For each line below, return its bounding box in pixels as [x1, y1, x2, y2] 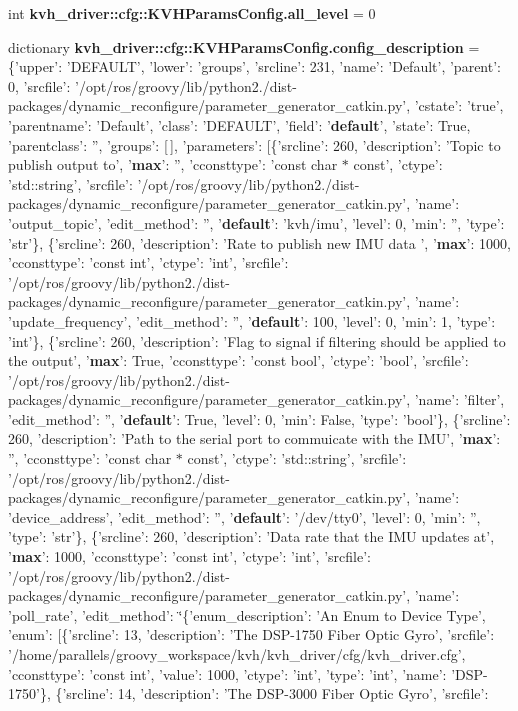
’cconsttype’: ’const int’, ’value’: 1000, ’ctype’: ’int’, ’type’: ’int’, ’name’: [8, 663, 447, 684]
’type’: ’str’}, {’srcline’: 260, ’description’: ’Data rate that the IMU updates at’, [8, 526, 495, 547]
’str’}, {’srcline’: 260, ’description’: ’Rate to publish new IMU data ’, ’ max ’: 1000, [8, 232, 511, 253]
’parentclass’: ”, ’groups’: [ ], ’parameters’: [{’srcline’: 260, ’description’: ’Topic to [8, 134, 501, 155]
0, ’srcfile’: [8, 75, 71, 96]
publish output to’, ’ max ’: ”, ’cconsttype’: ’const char [8, 154, 338, 175]
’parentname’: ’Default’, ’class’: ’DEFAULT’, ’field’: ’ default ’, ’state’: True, [8, 114, 471, 135]
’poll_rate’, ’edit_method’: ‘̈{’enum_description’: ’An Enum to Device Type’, [8, 604, 486, 625]
